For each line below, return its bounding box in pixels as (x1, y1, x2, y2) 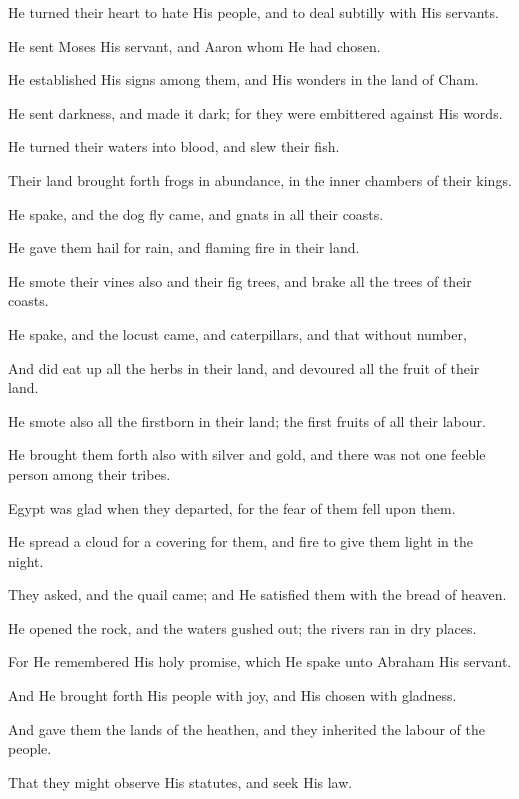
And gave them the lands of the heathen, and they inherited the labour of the (8, 718, 485, 739)
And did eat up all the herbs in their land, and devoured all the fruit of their (8, 357, 480, 378)
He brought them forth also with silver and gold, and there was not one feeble (8, 444, 486, 465)
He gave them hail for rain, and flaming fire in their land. (8, 237, 360, 258)
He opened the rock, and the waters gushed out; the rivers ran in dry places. (8, 617, 477, 638)
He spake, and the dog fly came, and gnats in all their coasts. (8, 203, 384, 224)
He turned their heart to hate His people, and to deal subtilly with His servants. (8, 2, 499, 22)
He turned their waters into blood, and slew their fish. (8, 136, 340, 157)
